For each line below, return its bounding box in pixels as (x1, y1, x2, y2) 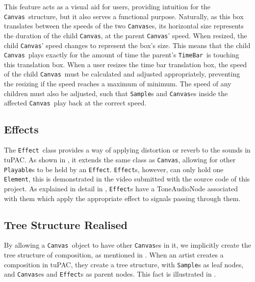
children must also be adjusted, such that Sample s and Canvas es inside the (4, 88, 228, 98)
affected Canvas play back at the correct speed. (4, 98, 147, 108)
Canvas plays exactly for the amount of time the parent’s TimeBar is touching (4, 50, 239, 60)
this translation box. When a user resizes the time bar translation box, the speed (4, 59, 247, 69)
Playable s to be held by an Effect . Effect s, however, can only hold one (4, 164, 224, 174)
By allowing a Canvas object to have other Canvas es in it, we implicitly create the (4, 240, 251, 250)
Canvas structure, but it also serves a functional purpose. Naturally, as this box (4, 11, 244, 21)
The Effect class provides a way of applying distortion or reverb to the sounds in (4, 145, 251, 155)
